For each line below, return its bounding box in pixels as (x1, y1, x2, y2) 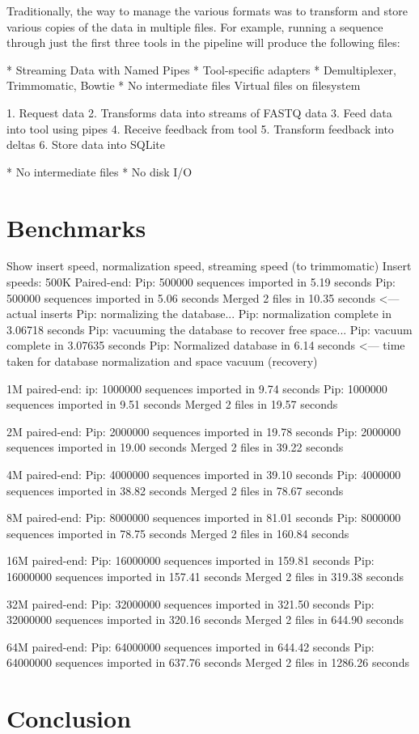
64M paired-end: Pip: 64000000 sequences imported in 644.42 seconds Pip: (6, 638, 375, 655)
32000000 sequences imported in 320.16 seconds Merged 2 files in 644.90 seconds (6, 611, 404, 628)
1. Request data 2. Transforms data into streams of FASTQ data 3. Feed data (6, 104, 392, 121)
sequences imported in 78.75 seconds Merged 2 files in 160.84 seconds (6, 524, 349, 541)
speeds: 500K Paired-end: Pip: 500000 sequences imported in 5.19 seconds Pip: (6, 274, 396, 291)
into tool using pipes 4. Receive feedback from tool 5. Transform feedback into (6, 120, 394, 137)
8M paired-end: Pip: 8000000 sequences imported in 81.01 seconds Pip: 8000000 (6, 509, 401, 526)
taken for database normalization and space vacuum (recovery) (6, 353, 318, 370)
